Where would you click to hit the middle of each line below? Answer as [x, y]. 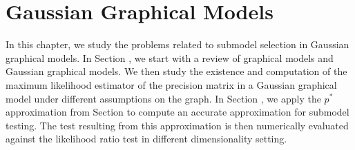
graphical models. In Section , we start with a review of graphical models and [170, 57]
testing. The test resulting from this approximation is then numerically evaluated [177, 125]
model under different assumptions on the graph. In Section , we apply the [163, 98]
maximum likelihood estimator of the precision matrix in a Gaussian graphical [171, 84]
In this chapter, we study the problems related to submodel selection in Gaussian [177, 44]
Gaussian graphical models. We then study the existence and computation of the [176, 71]
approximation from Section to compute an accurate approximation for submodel [177, 112]
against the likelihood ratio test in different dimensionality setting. [146, 139]
